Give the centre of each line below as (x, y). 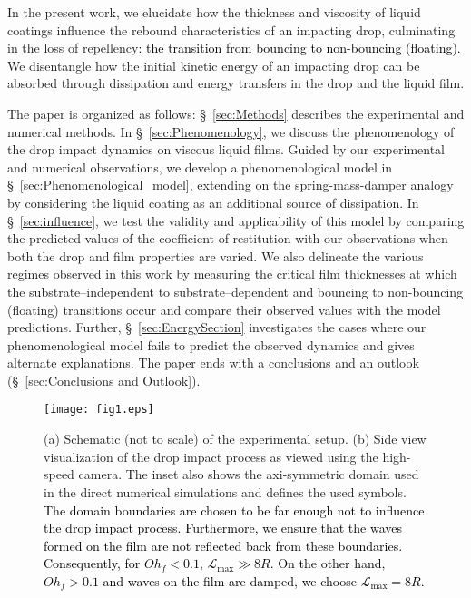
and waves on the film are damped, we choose (230, 580)
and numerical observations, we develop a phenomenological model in (200, 167)
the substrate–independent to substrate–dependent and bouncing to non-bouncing (235, 291)
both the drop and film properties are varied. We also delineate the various (216, 255)
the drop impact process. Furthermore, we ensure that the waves (223, 528)
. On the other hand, (328, 563)
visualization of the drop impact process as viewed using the (211, 456)
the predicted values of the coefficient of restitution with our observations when (228, 238)
